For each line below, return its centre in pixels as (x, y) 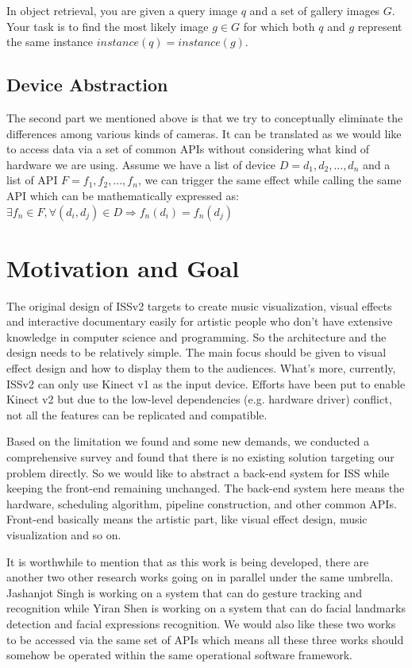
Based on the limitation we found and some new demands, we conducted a (188, 441)
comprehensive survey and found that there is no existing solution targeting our (200, 457)
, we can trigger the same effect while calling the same (270, 180)
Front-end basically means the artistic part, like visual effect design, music (187, 519)
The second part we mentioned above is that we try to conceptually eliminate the (205, 117)
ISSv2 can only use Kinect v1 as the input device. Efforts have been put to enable (206, 383)
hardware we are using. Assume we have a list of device (141, 164)
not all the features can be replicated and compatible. (137, 414)
